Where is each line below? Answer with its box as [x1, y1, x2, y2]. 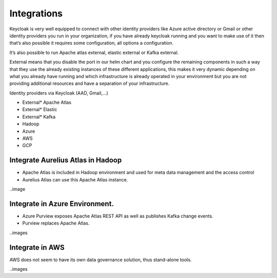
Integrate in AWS [9, 243, 65, 252]
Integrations [9, 8, 63, 19]
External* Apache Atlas [22, 99, 72, 105]
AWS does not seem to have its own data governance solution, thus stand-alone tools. [9, 256, 192, 263]
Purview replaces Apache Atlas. [22, 220, 90, 226]
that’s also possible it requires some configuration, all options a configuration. [9, 40, 174, 46]
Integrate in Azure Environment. [9, 199, 114, 208]
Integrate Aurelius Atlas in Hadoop [9, 156, 122, 164]
